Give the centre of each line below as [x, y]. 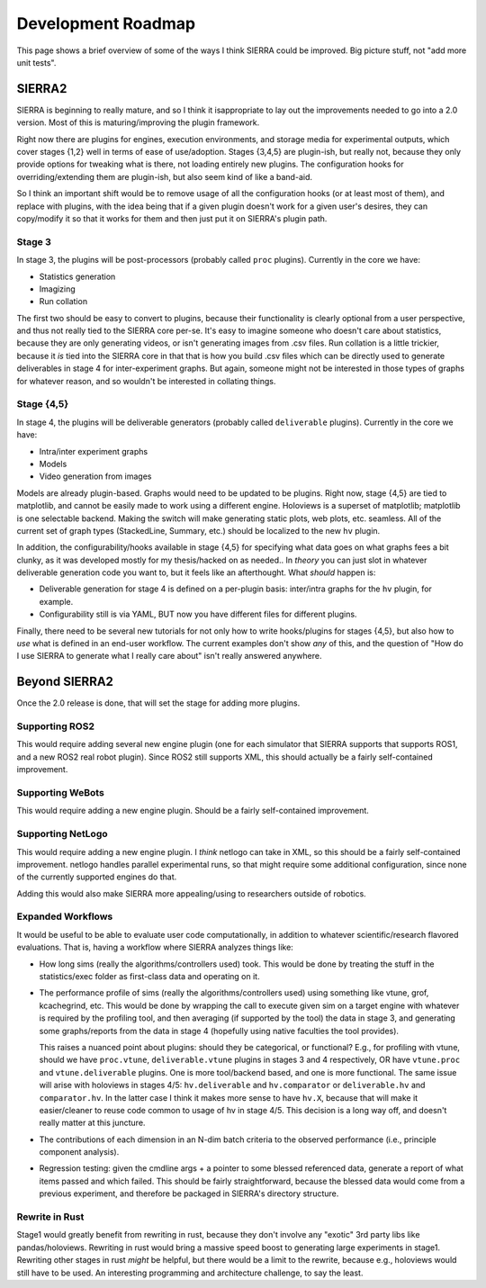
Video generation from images [95, 476]
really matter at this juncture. [92, 1123]
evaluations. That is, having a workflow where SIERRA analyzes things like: [155, 947]
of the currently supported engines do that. [97, 877]
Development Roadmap [106, 23]
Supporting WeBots [61, 793]
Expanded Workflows [65, 916]
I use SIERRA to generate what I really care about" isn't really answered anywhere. [169, 656]
